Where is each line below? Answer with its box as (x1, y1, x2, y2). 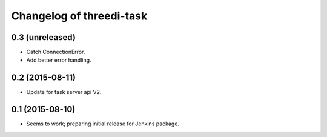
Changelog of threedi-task (11, 9, 148, 22)
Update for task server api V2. (26, 89, 102, 96)
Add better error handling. (26, 56, 91, 64)
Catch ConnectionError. (26, 48, 85, 56)
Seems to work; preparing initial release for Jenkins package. (26, 120, 180, 127)
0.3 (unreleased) (11, 32, 76, 42)
